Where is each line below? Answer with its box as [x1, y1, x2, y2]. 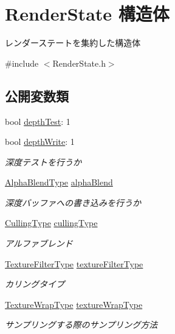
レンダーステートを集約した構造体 [5, 36, 141, 49]
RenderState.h [52, 56, 106, 69]
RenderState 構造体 [5, 1, 170, 26]
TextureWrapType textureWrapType [5, 298, 143, 310]
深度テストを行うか [5, 155, 81, 168]
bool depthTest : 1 [5, 115, 70, 127]
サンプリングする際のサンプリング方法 [5, 318, 158, 331]
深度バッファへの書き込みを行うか [5, 196, 141, 209]
